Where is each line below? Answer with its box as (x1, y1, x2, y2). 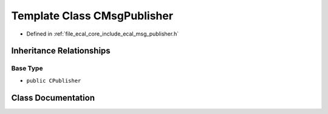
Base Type (11, 64, 43, 72)
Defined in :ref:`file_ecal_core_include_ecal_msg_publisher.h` (26, 30, 179, 37)
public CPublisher (26, 77, 81, 84)
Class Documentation (11, 92, 95, 103)
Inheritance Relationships (11, 46, 111, 56)
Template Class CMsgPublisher (11, 9, 173, 22)
